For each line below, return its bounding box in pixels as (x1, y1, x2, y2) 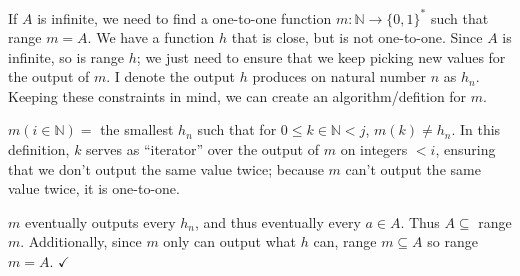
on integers (340, 139, 408, 160)
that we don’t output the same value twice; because (8, 158, 324, 179)
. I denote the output (106, 66, 235, 87)
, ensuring (435, 139, 496, 160)
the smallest (100, 119, 174, 140)
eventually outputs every (24, 211, 176, 232)
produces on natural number (252, 66, 427, 87)
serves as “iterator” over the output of (86, 139, 320, 160)
